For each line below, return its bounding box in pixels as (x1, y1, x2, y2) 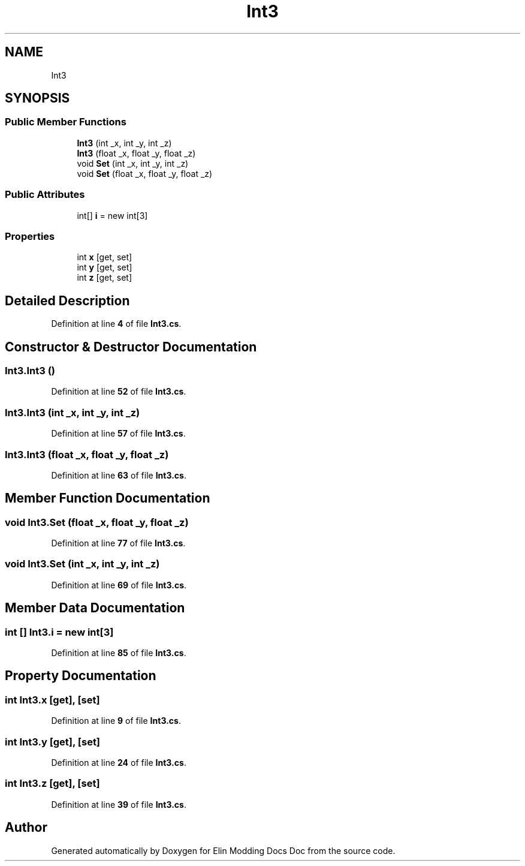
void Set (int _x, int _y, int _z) (77, 158, 189, 169)
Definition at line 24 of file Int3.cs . (51, 757, 186, 768)
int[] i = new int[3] (77, 210, 148, 221)
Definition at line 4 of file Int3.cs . (51, 318, 182, 329)
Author (5, 820, 47, 835)
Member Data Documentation (5, 600, 185, 616)
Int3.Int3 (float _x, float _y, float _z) (5, 448, 169, 461)
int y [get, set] (77, 262, 132, 273)
